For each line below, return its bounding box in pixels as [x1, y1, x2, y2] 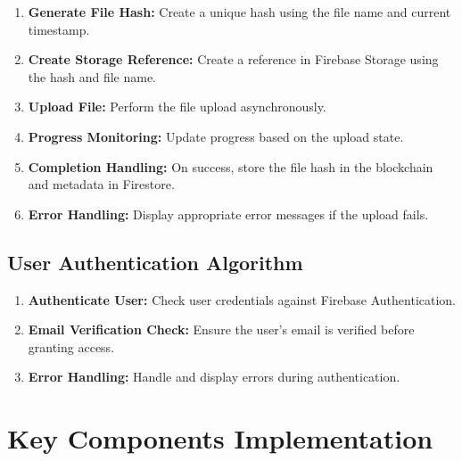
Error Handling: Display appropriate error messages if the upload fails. [28, 204, 429, 223]
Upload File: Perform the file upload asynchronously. [28, 97, 326, 116]
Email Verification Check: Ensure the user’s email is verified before [28, 320, 415, 339]
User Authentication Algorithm [7, 248, 303, 276]
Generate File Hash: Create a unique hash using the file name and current [28, 3, 451, 21]
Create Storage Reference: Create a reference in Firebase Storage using [28, 50, 439, 69]
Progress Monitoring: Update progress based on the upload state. [28, 127, 404, 145]
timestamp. [28, 20, 90, 38]
